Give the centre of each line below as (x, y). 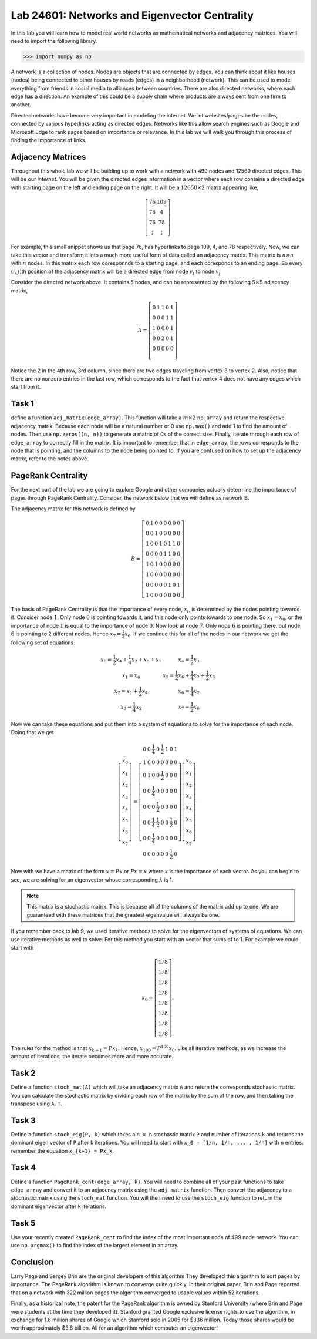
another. (21, 105)
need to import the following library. (54, 41)
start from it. (26, 387)
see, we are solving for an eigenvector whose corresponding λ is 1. (92, 879)
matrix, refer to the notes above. (50, 459)
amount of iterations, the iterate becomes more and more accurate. (92, 1057)
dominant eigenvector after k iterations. (59, 1206)
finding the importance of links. (49, 140)
